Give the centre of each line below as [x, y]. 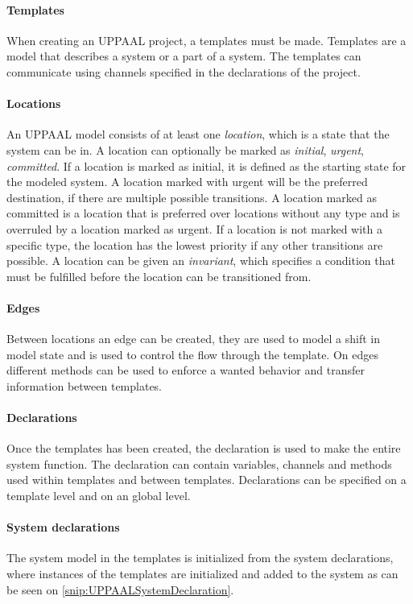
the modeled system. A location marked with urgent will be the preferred [187, 182]
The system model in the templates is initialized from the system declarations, [200, 558]
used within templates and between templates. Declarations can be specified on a [206, 480]
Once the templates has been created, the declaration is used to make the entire [204, 448]
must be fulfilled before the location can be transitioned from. [159, 276]
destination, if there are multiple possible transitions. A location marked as [192, 197]
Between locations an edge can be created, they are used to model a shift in [194, 339]
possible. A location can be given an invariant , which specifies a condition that [201, 261]
